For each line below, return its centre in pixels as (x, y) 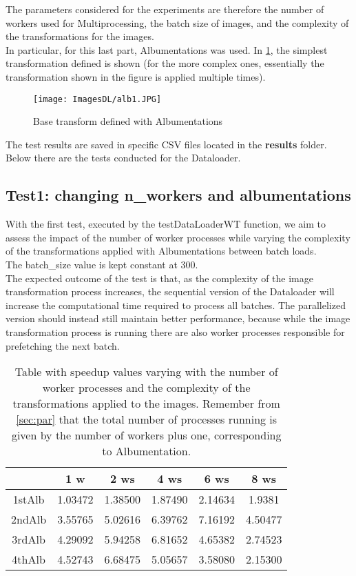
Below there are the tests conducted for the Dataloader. (123, 158)
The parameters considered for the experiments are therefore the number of (165, 9)
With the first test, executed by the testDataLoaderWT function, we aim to (166, 224)
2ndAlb (29, 519)
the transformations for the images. (80, 36)
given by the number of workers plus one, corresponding (146, 435)
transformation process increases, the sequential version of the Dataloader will (170, 291)
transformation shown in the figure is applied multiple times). (136, 76)
